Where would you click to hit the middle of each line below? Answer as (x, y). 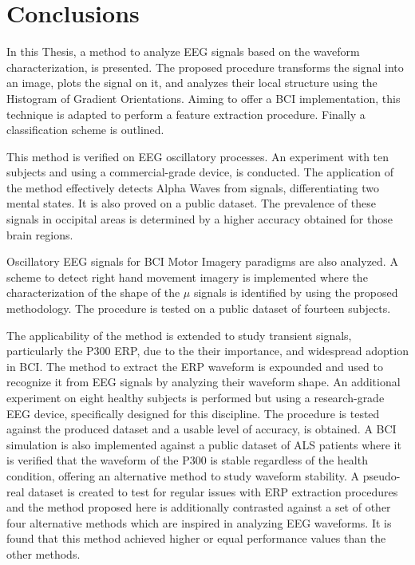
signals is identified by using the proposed (296, 292)
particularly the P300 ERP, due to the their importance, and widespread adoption (207, 351)
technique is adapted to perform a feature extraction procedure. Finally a (186, 114)
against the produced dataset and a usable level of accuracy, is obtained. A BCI (202, 429)
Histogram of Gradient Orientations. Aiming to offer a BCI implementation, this (204, 98)
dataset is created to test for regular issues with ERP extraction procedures (213, 491)
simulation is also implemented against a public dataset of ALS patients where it (204, 444)
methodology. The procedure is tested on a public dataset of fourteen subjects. (199, 308)
